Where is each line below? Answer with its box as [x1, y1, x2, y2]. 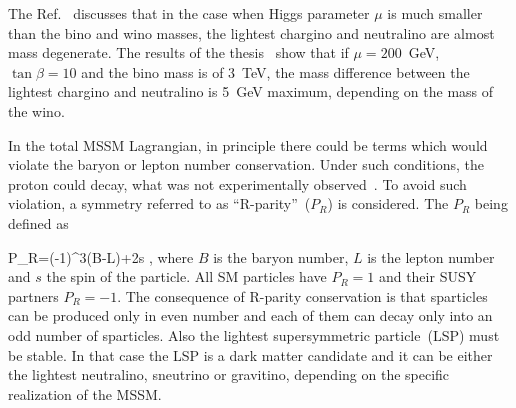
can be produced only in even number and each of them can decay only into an [8, 305, 493, 326]
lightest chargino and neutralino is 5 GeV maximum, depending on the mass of [8, 81, 494, 102]
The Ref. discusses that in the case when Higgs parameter [8, 3, 370, 23]
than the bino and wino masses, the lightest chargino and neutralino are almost [8, 22, 495, 43]
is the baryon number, [213, 246, 349, 267]
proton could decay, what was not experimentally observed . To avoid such [8, 173, 467, 194]
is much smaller [387, 3, 483, 23]
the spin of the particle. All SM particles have [46, 266, 327, 287]
